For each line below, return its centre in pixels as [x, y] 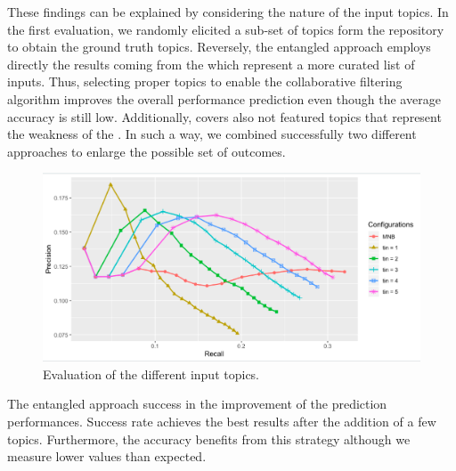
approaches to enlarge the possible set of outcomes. [147, 151]
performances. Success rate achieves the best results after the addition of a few [222, 421]
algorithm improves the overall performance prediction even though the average [224, 98]
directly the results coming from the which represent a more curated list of [211, 64]
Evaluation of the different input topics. [151, 374]
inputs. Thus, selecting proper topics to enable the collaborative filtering [205, 81]
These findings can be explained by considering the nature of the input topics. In [228, 12]
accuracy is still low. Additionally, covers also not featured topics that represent [224, 116]
